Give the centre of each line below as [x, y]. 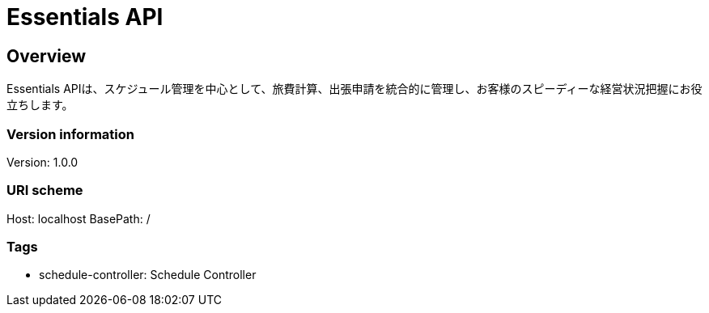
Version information [70, 134]
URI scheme [45, 190]
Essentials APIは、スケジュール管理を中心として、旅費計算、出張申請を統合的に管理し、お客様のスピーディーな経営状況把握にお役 [354, 89]
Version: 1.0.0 [42, 162]
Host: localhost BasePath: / [79, 218]
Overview [47, 56]
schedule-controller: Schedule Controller [148, 275]
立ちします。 [40, 105]
